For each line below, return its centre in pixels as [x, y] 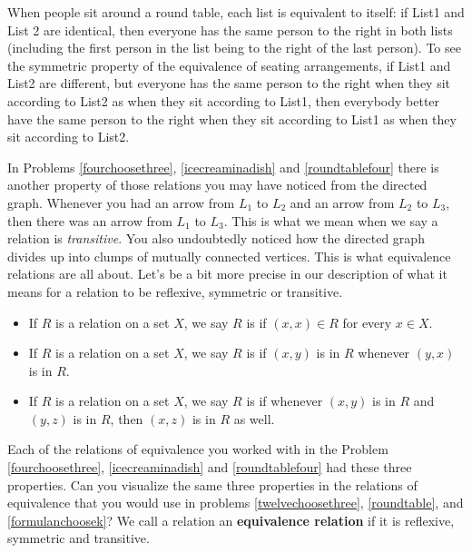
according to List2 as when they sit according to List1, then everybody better [224, 100]
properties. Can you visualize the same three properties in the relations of [212, 484]
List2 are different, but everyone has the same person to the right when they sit [229, 83]
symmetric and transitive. [79, 538]
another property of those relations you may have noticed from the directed [217, 185]
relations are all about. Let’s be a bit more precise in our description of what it [227, 274]
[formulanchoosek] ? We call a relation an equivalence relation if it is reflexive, [231, 520]
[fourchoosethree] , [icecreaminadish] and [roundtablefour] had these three [210, 467]
